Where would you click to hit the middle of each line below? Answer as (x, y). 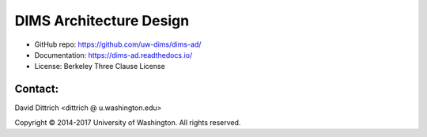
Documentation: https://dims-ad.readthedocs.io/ (113, 55)
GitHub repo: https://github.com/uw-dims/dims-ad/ (118, 44)
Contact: (37, 89)
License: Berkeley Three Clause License (100, 67)
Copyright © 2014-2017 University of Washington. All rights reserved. (128, 122)
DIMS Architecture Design (102, 21)
